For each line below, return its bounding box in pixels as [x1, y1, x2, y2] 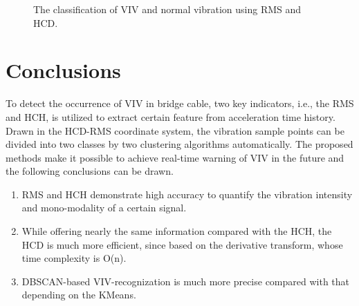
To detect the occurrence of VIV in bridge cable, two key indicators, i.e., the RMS [6, 96, 354, 111]
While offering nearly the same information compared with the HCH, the [21, 224, 332, 238]
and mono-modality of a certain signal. [21, 200, 187, 215]
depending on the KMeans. [21, 287, 136, 302]
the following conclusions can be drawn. [6, 164, 174, 178]
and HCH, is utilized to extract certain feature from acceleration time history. [6, 109, 335, 124]
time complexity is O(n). [21, 251, 127, 265]
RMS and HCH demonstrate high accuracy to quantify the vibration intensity [21, 187, 353, 201]
